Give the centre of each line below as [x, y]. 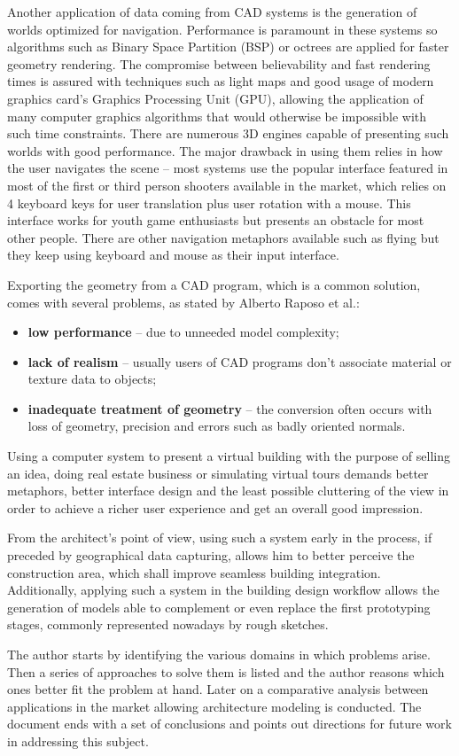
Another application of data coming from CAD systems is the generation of [212, 12]
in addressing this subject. [78, 740]
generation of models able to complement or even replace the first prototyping [219, 607]
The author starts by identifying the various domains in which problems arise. [219, 654]
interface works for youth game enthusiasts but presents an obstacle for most [216, 220]
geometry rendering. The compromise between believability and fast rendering [219, 63]
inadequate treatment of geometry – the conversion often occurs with [230, 408]
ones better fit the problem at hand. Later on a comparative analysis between [218, 689]
